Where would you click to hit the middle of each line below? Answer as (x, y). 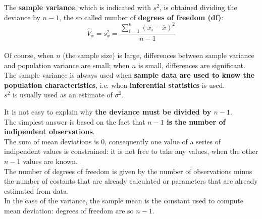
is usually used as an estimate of (62, 95)
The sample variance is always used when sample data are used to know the (129, 75)
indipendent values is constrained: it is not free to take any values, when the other (131, 151)
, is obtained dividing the (198, 7)
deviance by (22, 17)
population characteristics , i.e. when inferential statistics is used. (115, 85)
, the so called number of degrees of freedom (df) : (141, 17)
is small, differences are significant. (192, 65)
